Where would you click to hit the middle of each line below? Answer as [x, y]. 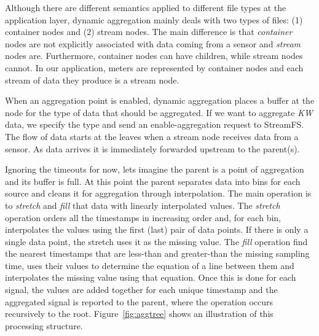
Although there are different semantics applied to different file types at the [146, 7]
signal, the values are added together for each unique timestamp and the [141, 290]
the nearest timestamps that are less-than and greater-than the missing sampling [157, 253]
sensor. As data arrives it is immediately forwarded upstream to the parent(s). [152, 148]
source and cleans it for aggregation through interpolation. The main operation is [158, 193]
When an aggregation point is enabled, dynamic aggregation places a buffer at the [160, 100]
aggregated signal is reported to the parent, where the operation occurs [139, 301]
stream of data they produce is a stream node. [92, 80]
